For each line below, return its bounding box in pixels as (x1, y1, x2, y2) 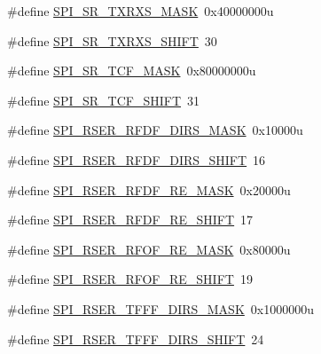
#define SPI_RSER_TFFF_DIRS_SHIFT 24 (7, 329, 264, 348)
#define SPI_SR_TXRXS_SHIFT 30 (7, 31, 217, 50)
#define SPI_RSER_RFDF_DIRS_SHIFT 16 (7, 150, 266, 169)
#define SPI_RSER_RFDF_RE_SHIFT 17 (7, 210, 254, 229)
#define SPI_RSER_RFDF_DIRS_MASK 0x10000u (7, 121, 303, 139)
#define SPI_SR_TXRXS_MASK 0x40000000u (7, 2, 274, 20)
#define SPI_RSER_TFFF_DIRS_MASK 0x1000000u (7, 299, 314, 318)
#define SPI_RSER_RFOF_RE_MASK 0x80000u (7, 240, 291, 258)
